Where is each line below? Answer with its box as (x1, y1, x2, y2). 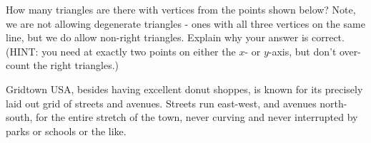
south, (6, 110, 33, 125)
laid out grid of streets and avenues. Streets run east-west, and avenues (6, 95, 317, 110)
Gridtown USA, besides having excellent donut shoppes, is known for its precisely (6, 81, 363, 96)
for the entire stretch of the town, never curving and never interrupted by (36, 110, 358, 125)
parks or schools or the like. (6, 123, 127, 138)
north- (320, 95, 347, 110)
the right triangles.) (33, 58, 119, 73)
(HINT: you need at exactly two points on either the (6, 43, 236, 58)
